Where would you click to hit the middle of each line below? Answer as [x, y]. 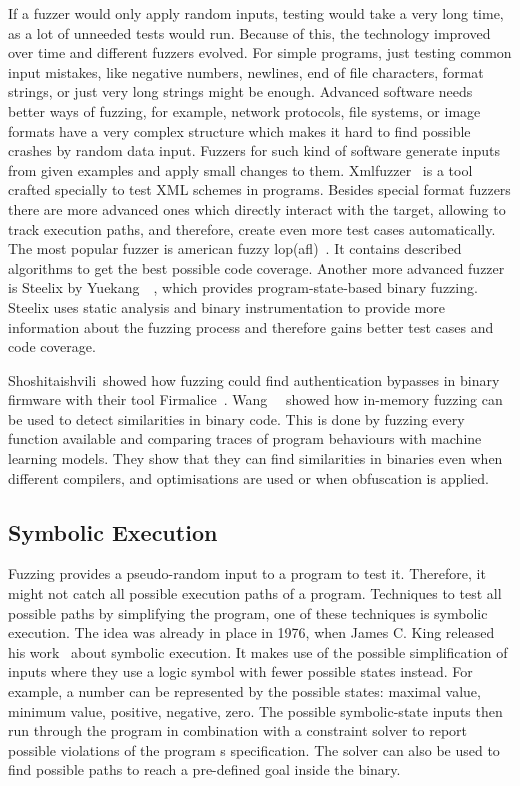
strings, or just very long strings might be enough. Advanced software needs [240, 91]
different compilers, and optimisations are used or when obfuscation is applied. [248, 477]
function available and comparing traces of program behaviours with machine [245, 438]
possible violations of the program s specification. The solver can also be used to [254, 749]
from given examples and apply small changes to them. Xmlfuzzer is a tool [240, 169]
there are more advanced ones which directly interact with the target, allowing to [257, 208]
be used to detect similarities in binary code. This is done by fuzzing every [236, 418]
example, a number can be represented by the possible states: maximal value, [244, 691]
